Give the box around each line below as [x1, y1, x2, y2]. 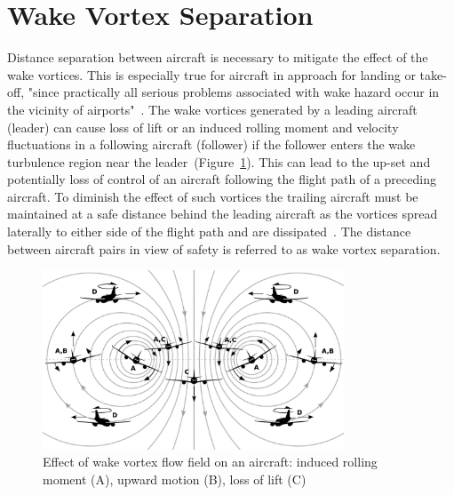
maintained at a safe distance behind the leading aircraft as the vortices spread [7, 204, 438, 223]
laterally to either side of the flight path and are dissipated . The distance [7, 222, 411, 241]
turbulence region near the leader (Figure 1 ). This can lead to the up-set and [7, 152, 431, 171]
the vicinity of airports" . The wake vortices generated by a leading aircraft [7, 100, 418, 118]
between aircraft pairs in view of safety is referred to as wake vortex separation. [7, 239, 441, 258]
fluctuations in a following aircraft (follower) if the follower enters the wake [7, 135, 416, 154]
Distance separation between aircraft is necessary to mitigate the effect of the [7, 48, 428, 67]
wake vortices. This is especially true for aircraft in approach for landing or [7, 65, 416, 84]
